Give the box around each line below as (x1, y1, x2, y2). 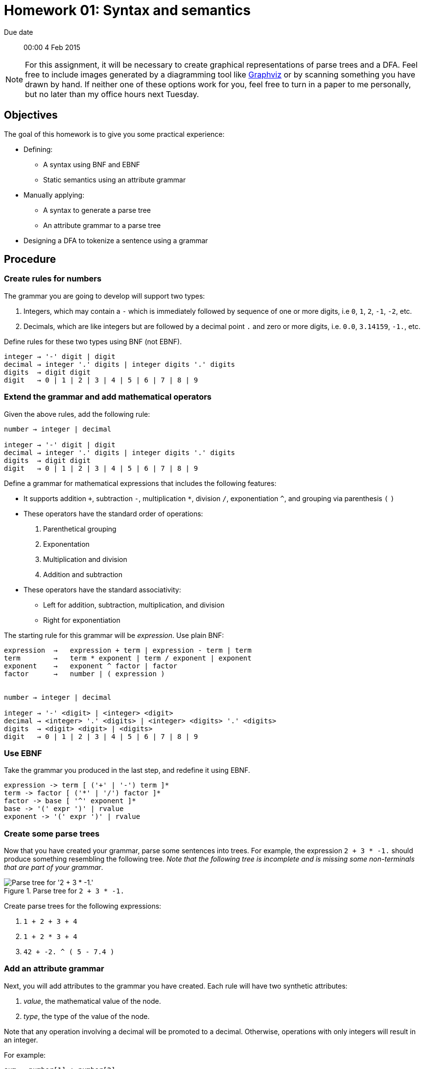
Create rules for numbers (4, 274, 102, 284)
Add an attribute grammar (4, 964, 104, 974)
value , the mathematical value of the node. (24, 996, 161, 1005)
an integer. (4, 1035, 38, 1044)
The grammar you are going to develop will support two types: (4, 291, 205, 300)
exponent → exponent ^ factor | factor (4, 662, 178, 670)
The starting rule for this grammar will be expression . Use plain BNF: (4, 631, 224, 639)
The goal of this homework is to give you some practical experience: (4, 129, 225, 138)
